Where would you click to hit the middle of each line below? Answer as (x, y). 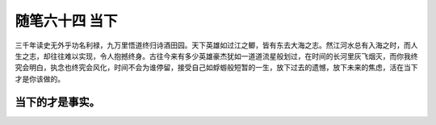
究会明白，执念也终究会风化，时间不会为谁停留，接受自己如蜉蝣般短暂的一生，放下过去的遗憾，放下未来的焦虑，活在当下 (216, 68)
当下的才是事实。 (57, 102)
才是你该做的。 (40, 79)
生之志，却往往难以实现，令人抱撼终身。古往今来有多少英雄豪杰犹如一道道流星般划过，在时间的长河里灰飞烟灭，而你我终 (216, 56)
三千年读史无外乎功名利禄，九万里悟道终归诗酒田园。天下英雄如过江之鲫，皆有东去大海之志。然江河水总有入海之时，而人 (216, 45)
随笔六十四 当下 (66, 21)
